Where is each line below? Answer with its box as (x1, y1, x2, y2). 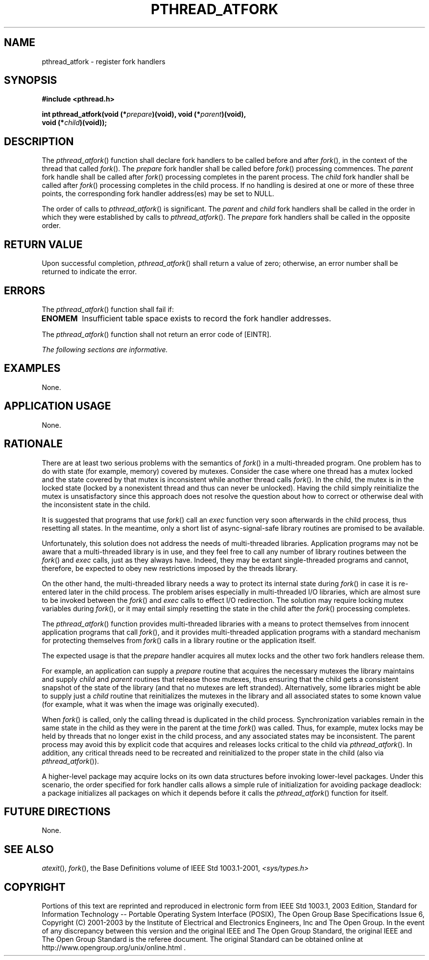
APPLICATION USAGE (4, 400, 111, 413)
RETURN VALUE (4, 238, 83, 251)
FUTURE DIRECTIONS (4, 805, 111, 818)
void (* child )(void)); (42, 118, 107, 127)
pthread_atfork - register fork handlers (42, 57, 166, 66)
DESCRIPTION (4, 135, 74, 148)
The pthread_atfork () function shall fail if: (42, 305, 174, 313)
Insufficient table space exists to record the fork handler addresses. (82, 313, 332, 323)
